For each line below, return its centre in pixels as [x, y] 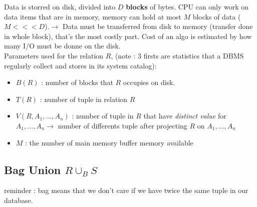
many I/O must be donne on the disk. [62, 46]
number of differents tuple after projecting [122, 125]
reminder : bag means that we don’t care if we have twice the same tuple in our [126, 190]
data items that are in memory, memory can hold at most [93, 16]
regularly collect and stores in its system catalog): [80, 65]
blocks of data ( [217, 16]
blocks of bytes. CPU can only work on [187, 6]
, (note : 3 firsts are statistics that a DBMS [177, 55]
